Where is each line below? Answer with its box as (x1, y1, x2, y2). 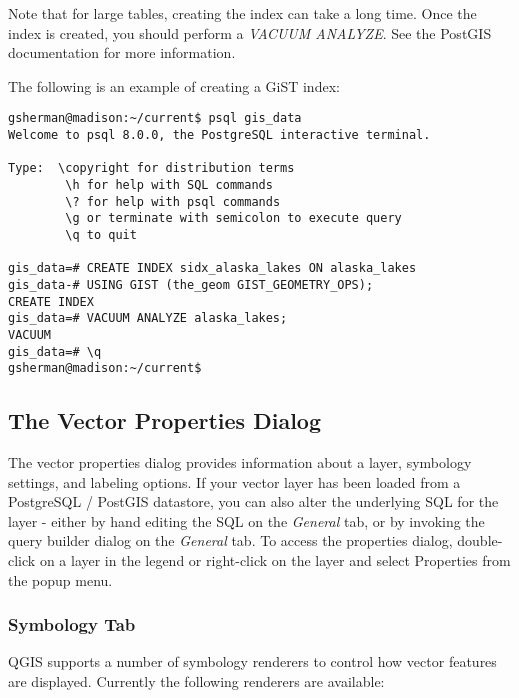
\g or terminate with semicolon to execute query (65, 211, 402, 226)
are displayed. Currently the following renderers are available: (8, 671, 385, 692)
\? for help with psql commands (65, 194, 281, 209)
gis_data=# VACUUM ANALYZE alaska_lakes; (8, 311, 288, 326)
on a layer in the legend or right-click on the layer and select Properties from (39, 550, 511, 571)
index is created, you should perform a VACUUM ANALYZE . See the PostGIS (8, 22, 492, 43)
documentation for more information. (8, 42, 236, 63)
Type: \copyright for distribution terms (8, 161, 295, 176)
